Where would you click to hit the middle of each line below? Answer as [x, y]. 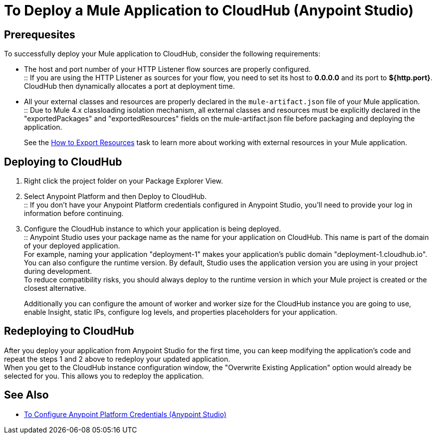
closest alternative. [55, 288]
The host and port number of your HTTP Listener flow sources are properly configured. [167, 69]
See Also [26, 395]
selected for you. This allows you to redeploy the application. [104, 376]
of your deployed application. [72, 246]
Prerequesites [40, 34]
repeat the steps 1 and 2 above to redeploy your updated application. [117, 359]
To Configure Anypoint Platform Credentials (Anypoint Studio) [125, 414]
